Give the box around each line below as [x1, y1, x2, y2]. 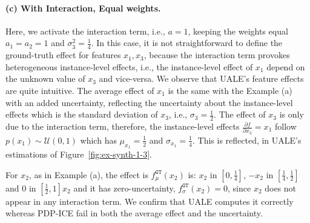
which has [80, 133, 117, 146]
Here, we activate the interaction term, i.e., [5, 24, 165, 37]
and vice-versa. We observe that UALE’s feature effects [99, 72, 304, 85]
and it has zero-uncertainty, [73, 181, 176, 194]
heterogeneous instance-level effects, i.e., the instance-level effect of [5, 60, 253, 73]
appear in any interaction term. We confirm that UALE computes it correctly [5, 195, 294, 207]
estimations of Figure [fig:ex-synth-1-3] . [5, 147, 152, 160]
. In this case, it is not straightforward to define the [91, 36, 283, 49]
